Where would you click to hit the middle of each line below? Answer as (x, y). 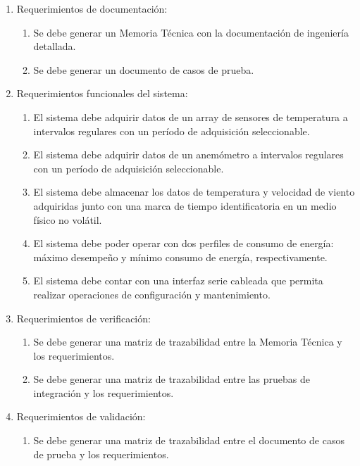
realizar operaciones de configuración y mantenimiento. (152, 294)
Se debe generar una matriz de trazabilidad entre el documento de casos (189, 440)
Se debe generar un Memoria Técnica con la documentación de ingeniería (191, 32)
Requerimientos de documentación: (92, 8)
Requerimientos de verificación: (83, 318)
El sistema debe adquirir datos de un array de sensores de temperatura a (191, 116)
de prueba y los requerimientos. (101, 454)
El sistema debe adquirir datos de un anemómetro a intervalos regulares (188, 155)
